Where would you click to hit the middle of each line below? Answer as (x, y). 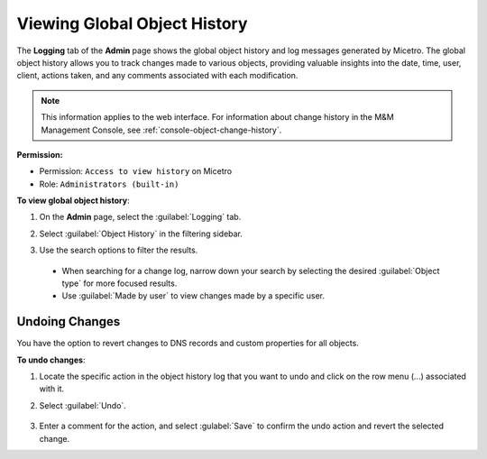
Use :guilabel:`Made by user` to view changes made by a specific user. (193, 296)
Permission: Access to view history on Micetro (136, 171)
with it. (52, 389)
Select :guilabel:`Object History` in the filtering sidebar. (141, 234)
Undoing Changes (69, 321)
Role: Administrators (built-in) (109, 184)
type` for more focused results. (119, 283)
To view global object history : (73, 201)
